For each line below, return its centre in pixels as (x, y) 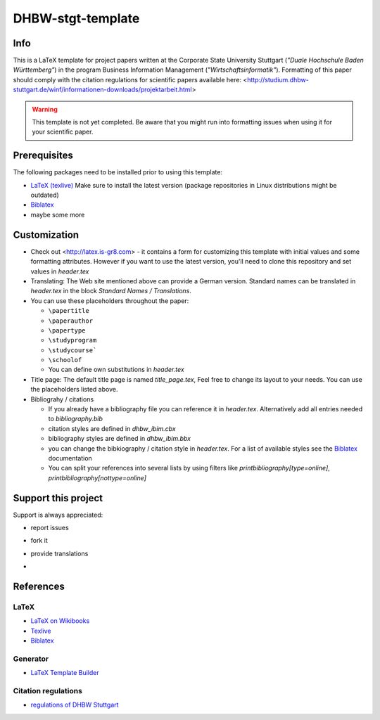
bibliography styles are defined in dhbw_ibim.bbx (120, 439)
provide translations (59, 553)
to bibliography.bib (76, 419)
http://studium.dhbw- (278, 79)
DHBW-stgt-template (76, 18)
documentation (70, 458)
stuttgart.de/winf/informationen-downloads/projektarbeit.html (103, 90)
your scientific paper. (63, 132)
